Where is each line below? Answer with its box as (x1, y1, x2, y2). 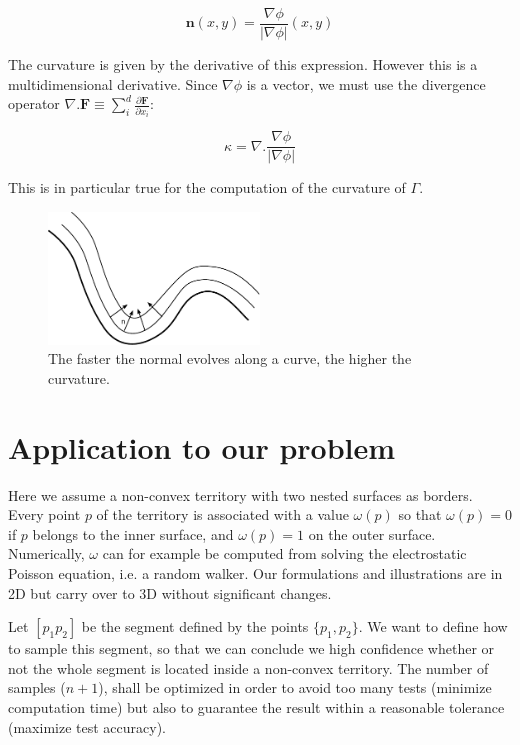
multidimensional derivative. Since (8, 73, 218, 94)
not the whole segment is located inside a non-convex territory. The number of (8, 657, 489, 678)
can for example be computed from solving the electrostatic (102, 543, 467, 564)
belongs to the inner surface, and (32, 523, 234, 544)
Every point (8, 504, 81, 525)
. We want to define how (358, 616, 508, 637)
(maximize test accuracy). (8, 716, 166, 737)
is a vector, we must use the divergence (246, 73, 486, 94)
